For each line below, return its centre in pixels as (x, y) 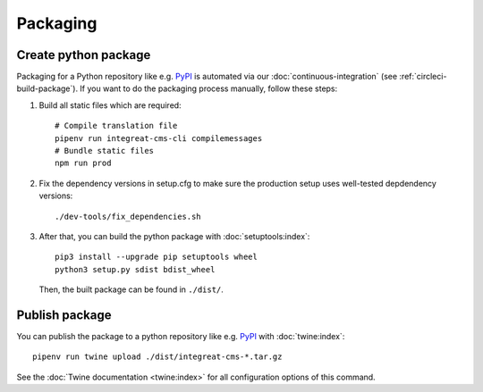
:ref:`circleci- (423, 77)
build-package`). (47, 88)
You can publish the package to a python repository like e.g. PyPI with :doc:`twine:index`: (181, 337)
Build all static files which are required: (110, 105)
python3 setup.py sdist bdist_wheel (135, 269)
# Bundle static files (105, 151)
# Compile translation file (116, 126)
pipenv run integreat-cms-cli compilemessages (159, 138)
